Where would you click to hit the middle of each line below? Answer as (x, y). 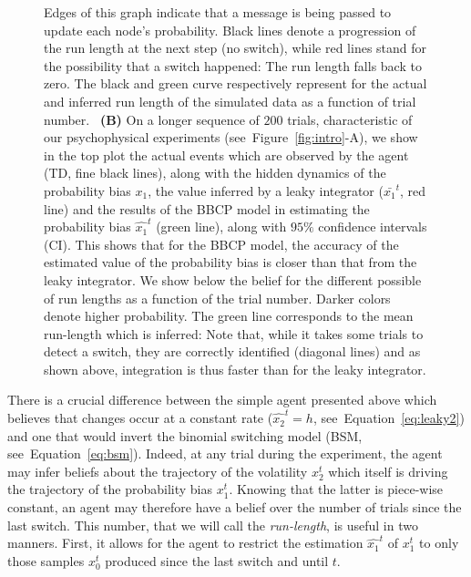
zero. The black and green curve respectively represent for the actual (235, 83)
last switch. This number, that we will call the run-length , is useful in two (213, 525)
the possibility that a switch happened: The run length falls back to (233, 65)
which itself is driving (388, 471)
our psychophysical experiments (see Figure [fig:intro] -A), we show (231, 137)
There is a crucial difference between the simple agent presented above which (222, 400)
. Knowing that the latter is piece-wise (336, 489)
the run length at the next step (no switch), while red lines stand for (235, 48)
